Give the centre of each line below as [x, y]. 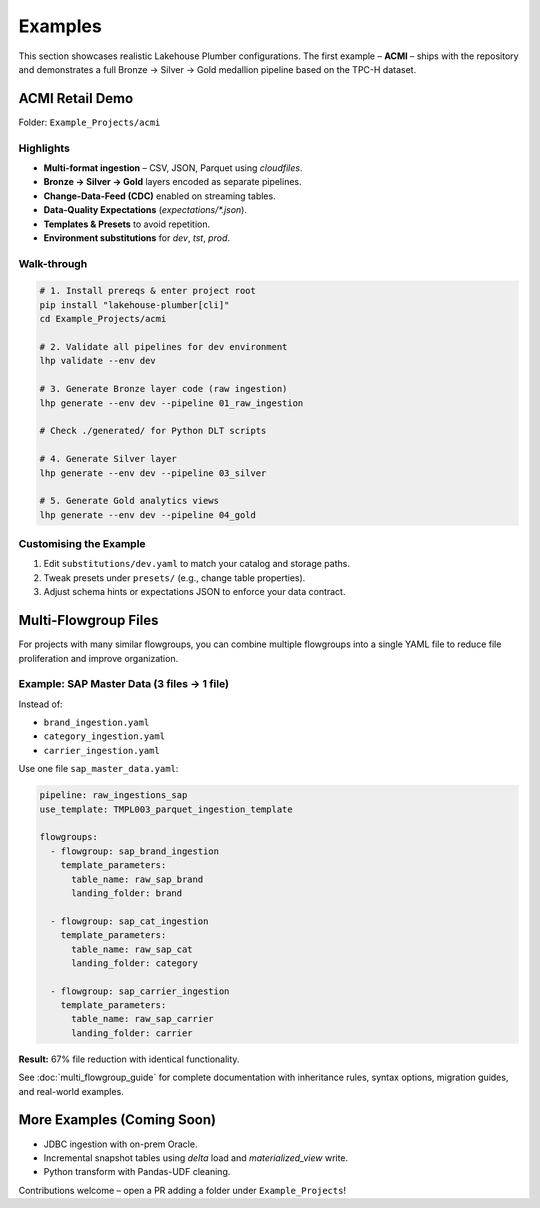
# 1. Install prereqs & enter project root [148, 291]
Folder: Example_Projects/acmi [89, 122]
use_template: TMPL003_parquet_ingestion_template [166, 809]
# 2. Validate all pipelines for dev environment [163, 347]
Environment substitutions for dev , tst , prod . [136, 237]
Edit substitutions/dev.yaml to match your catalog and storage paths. [196, 564]
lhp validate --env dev [98, 361]
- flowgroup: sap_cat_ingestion [129, 921]
